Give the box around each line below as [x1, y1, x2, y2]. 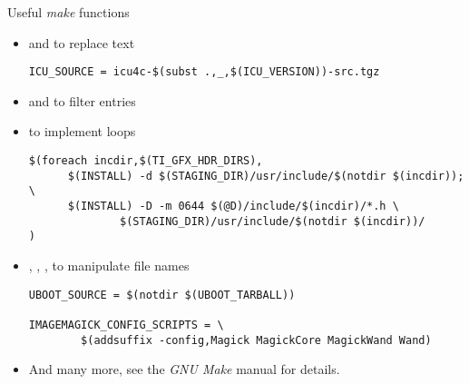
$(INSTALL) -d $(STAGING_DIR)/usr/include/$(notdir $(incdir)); [67, 169, 464, 182]
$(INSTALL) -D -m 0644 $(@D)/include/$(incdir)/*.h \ [67, 200, 399, 212]
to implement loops [28, 122, 136, 141]
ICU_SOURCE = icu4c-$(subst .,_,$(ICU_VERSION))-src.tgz [28, 65, 380, 79]
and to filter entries [28, 91, 136, 110]
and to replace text [28, 33, 135, 52]
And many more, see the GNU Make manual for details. [28, 359, 340, 379]
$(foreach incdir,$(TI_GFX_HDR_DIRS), [28, 154, 263, 168]
